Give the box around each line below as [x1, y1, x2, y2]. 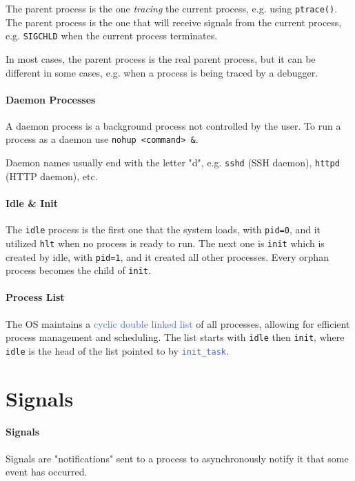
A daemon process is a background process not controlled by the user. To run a [6, 118, 341, 132]
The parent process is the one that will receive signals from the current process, [6, 14, 342, 29]
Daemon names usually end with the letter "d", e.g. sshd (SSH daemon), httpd [6, 155, 340, 170]
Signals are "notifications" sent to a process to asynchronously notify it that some [6, 451, 349, 465]
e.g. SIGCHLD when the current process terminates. [6, 28, 218, 43]
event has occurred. [6, 464, 88, 479]
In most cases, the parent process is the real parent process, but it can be [6, 51, 316, 66]
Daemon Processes [6, 92, 96, 106]
